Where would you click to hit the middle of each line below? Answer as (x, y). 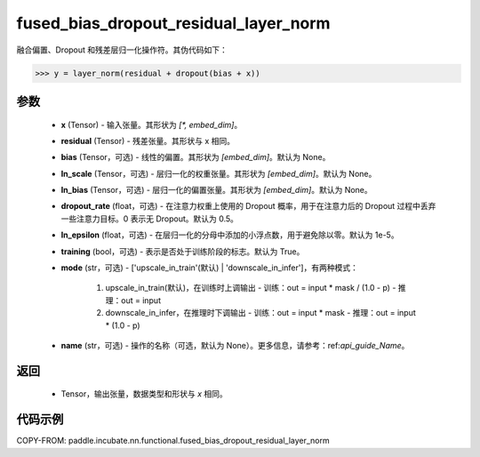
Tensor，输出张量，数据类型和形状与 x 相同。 (144, 394)
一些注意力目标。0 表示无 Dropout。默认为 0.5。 (150, 219)
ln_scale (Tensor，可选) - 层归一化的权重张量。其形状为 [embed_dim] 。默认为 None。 (219, 173)
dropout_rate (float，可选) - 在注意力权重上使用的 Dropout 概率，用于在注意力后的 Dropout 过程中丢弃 (248, 206)
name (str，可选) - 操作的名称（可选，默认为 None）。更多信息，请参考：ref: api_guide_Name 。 (235, 345)
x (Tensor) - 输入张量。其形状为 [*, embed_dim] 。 (152, 124)
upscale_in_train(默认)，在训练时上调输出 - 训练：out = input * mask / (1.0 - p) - (251, 288)
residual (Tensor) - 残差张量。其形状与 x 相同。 (148, 140)
